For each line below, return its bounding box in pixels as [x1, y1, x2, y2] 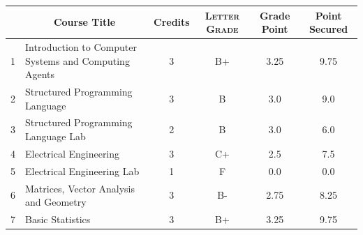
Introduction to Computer [25, 39, 137, 54]
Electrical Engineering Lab [25, 163, 140, 178]
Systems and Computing [25, 53, 130, 68]
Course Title [53, 15, 116, 29]
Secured [309, 22, 348, 36]
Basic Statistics [25, 211, 91, 226]
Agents [25, 67, 55, 82]
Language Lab [25, 129, 86, 143]
